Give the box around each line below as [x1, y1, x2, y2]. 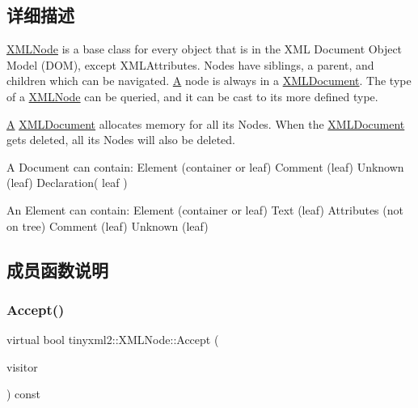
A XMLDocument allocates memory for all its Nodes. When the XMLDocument [6, 115, 405, 132]
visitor [6, 358, 38, 375]
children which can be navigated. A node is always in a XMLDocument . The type [6, 72, 412, 89]
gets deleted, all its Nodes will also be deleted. [6, 131, 235, 148]
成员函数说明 [6, 257, 108, 282]
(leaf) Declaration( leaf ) [6, 174, 128, 191]
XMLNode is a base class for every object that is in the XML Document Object [6, 40, 403, 57]
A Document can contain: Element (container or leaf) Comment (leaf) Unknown [6, 158, 404, 175]
